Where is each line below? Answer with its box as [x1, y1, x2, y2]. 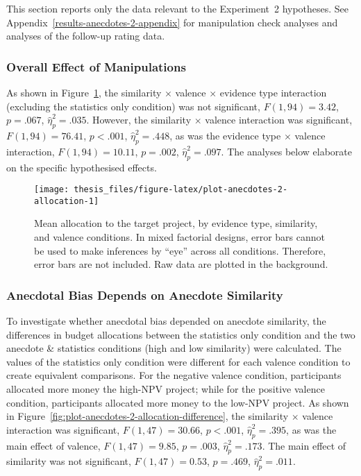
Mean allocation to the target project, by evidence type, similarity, [34, 216, 318, 230]
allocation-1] [34, 196, 99, 206]
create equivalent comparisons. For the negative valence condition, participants [6, 368, 342, 382]
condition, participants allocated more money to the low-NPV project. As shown [6, 395, 349, 409]
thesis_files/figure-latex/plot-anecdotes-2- [74, 185, 288, 195]
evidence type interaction [219, 85, 327, 99]
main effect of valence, [6, 438, 101, 452]
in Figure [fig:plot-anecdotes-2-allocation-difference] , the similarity [6, 409, 289, 423]
